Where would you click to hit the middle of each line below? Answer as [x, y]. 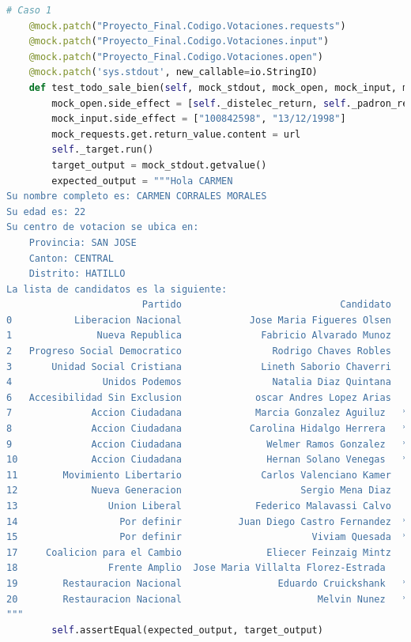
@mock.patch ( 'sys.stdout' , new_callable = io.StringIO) [173, 72]
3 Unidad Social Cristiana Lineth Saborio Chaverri [199, 366]
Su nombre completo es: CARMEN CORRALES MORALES [137, 196]
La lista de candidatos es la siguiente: [117, 289]
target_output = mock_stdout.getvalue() [159, 165]
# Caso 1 [29, 10]
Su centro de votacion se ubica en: [103, 227]
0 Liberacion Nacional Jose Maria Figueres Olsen [199, 320]
